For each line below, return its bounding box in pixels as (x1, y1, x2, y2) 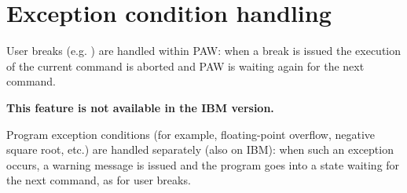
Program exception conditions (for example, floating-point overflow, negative (6, 126, 376, 142)
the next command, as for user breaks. (6, 172, 191, 188)
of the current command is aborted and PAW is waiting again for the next (6, 57, 365, 74)
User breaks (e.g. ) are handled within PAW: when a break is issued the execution (6, 42, 401, 59)
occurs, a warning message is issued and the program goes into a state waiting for (6, 156, 400, 173)
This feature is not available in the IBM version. (6, 99, 274, 115)
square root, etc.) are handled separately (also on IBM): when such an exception (6, 141, 394, 158)
